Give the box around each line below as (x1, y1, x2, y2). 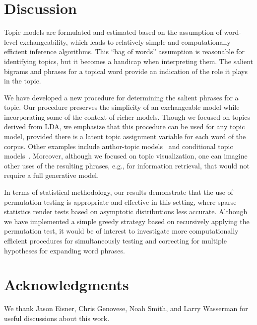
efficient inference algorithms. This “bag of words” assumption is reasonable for (4, 46, 245, 57)
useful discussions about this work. (4, 313, 110, 323)
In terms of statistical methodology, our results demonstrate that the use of (4, 187, 233, 197)
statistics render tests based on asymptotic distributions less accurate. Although (4, 206, 248, 217)
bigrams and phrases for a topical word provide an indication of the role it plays (4, 66, 248, 76)
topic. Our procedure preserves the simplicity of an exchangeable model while (4, 102, 240, 112)
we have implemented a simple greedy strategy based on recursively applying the (4, 216, 250, 226)
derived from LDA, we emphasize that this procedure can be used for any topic (4, 121, 245, 132)
